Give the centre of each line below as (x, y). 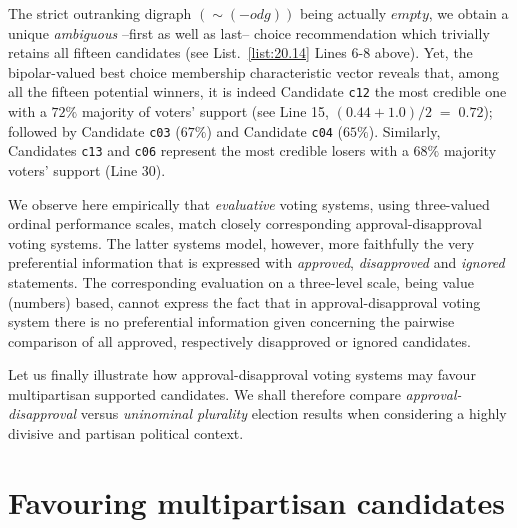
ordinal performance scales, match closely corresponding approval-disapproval (245, 223)
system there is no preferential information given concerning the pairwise (231, 321)
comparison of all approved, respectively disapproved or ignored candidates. (239, 340)
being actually (343, 13)
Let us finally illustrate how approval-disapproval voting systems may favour (242, 374)
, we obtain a (468, 13)
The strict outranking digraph (100, 13)
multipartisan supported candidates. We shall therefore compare (204, 393)
